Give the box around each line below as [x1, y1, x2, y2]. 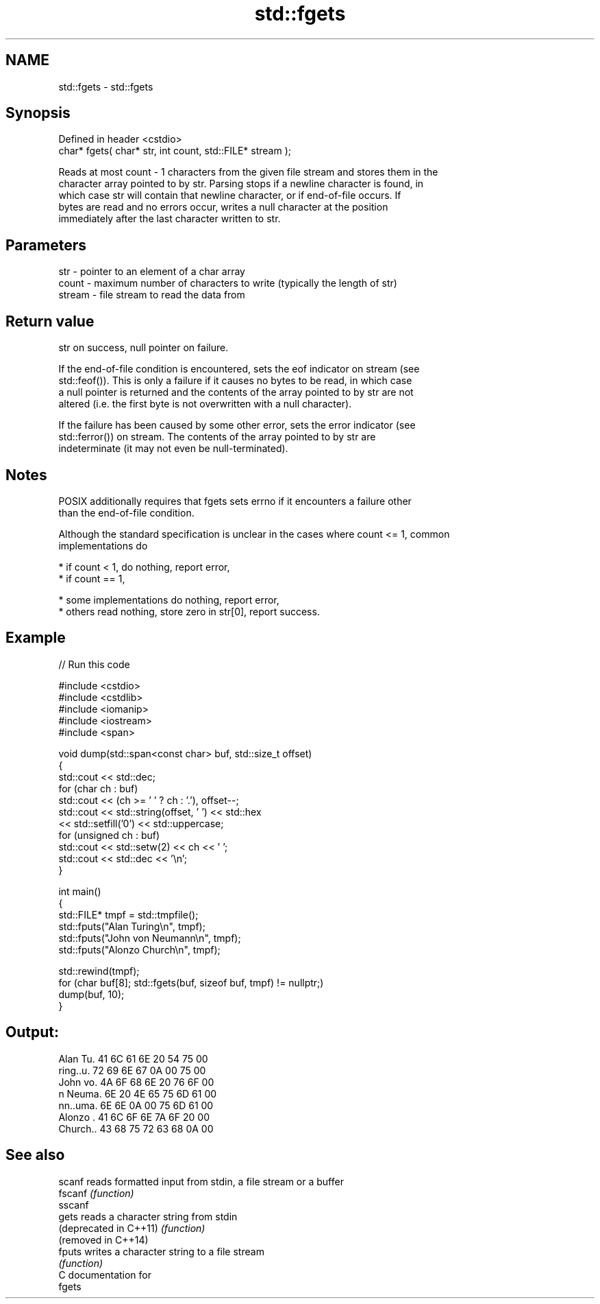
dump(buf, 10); [58, 988, 125, 1000]
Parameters [5, 236, 86, 254]
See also [5, 1146, 65, 1164]
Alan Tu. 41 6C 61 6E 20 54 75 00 [58, 1052, 208, 1065]
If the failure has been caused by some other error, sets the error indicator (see [58, 419, 416, 431]
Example [5, 629, 66, 647]
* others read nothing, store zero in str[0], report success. [58, 605, 320, 617]
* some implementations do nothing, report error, [58, 593, 279, 606]
